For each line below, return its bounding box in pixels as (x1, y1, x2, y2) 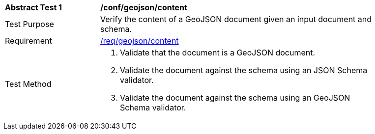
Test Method (5, 79, 52, 89)
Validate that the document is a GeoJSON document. (120, 48, 316, 57)
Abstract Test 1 (5, 2, 62, 12)
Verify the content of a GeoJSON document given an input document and (100, 14, 372, 24)
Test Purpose (5, 19, 54, 29)
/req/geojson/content (100, 36, 179, 46)
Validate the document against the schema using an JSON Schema (120, 65, 368, 75)
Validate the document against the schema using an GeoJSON (120, 93, 350, 103)
